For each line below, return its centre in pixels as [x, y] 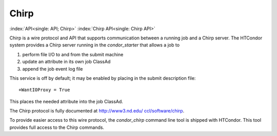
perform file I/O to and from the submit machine [73, 54]
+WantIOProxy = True [44, 90]
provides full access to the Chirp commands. [57, 127]
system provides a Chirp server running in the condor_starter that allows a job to [94, 45]
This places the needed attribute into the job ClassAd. [66, 101]
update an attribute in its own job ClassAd [66, 62]
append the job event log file [53, 69]
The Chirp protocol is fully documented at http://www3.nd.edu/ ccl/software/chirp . [97, 111]
